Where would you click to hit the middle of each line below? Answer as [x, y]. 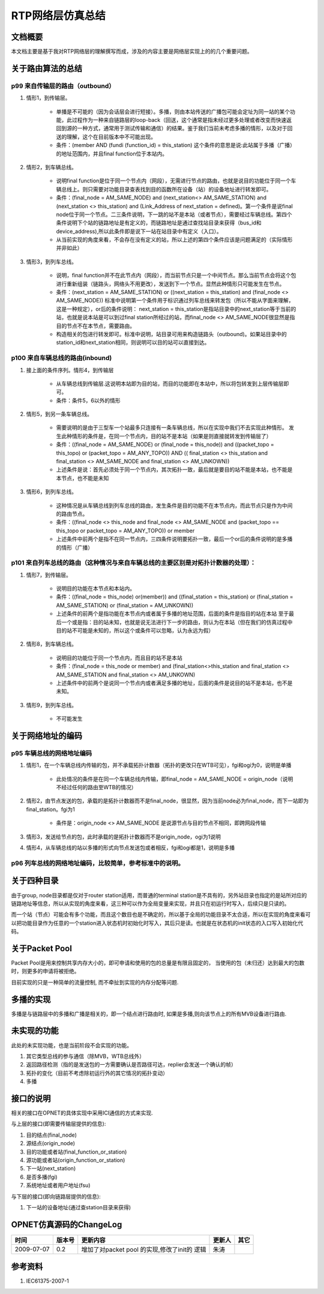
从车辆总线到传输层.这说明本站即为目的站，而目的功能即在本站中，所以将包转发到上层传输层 [170, 384]
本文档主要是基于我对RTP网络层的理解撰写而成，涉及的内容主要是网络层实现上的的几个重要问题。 [132, 52]
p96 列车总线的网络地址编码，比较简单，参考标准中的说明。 [97, 863]
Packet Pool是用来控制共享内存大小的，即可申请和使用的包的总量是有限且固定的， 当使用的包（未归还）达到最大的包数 [158, 963]
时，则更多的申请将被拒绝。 [45, 971]
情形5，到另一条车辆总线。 [59, 414]
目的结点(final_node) [52, 1135]
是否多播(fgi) [42, 1177]
